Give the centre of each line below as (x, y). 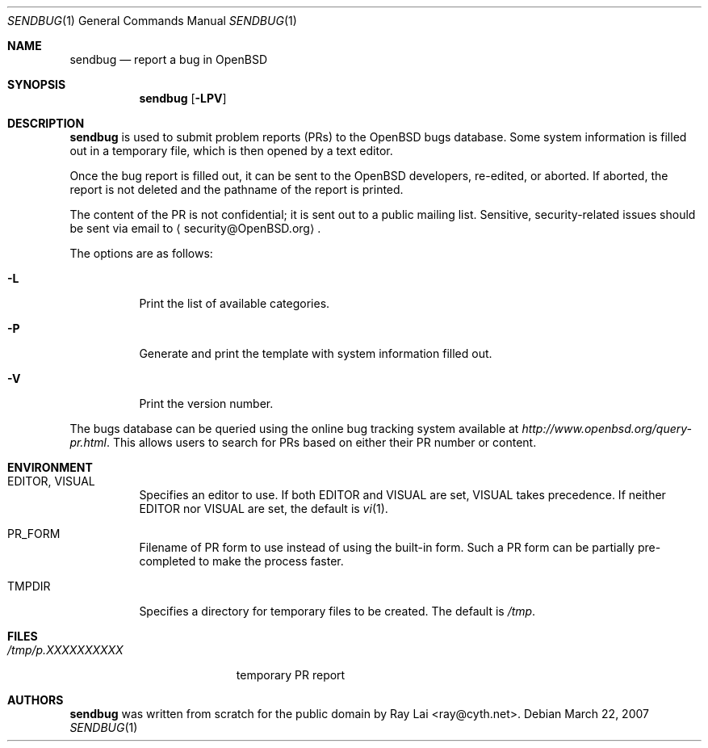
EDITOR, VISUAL (51, 481)
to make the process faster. (271, 561)
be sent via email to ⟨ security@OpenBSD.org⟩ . (195, 228)
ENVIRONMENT (50, 467)
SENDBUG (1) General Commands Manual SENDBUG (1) (152, 21)
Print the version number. (206, 403)
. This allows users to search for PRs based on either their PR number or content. (321, 442)
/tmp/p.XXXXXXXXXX (65, 650)
